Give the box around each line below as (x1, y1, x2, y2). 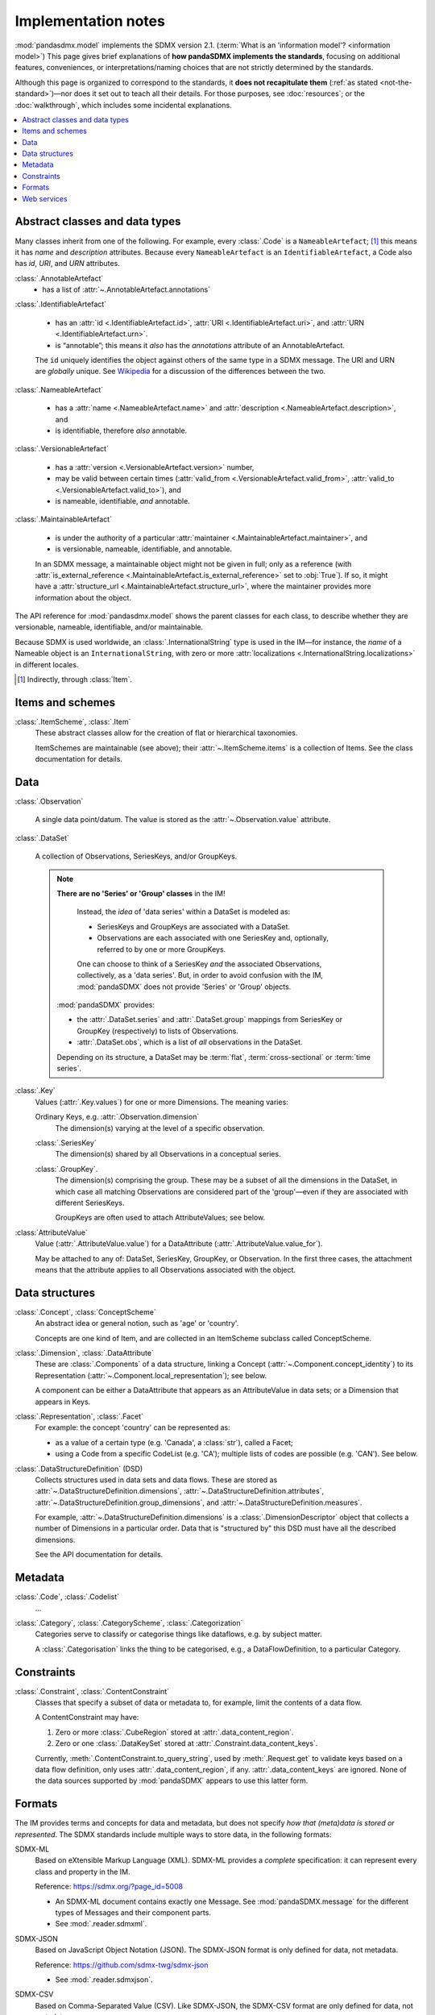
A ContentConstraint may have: (35, 1713, 139, 1722)
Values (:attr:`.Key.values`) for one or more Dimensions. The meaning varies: (35, 1097, 289, 1107)
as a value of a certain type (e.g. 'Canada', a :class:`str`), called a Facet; (55, 1437, 293, 1447)
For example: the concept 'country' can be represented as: (35, 1423, 230, 1432)
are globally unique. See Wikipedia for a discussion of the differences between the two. (35, 367, 326, 376)
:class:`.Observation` (14, 796, 84, 806)
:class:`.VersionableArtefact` (14, 444, 109, 454)
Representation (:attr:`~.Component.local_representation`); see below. (35, 1370, 267, 1380)
